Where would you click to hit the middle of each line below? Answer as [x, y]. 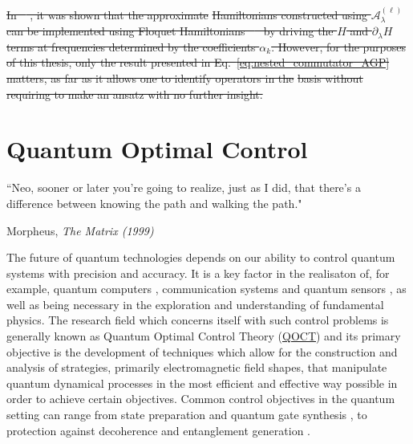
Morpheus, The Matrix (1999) [80, 230]
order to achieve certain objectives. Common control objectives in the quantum [201, 399]
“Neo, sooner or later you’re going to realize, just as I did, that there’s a [184, 187]
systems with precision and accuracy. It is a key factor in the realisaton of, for [198, 273]
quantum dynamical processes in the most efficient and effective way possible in [202, 383]
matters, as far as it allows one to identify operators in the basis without [185, 78]
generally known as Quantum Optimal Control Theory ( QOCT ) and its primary [204, 336]
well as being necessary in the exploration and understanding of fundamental [195, 304]
